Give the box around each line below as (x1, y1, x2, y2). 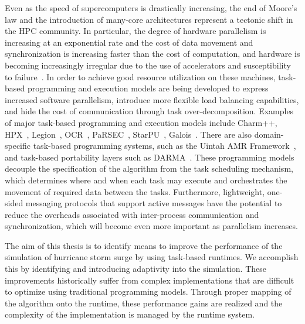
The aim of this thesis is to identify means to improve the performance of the (5, 239, 283, 251)
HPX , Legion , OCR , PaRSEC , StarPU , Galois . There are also (5, 128, 252, 140)
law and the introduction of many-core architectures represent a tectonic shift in (5, 13, 293, 25)
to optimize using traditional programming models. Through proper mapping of (5, 285, 292, 298)
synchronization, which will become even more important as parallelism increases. (5, 220, 298, 232)
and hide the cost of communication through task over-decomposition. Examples (5, 105, 294, 117)
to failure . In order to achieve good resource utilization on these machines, (5, 70, 276, 83)
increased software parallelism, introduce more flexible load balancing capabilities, (5, 93, 299, 105)
